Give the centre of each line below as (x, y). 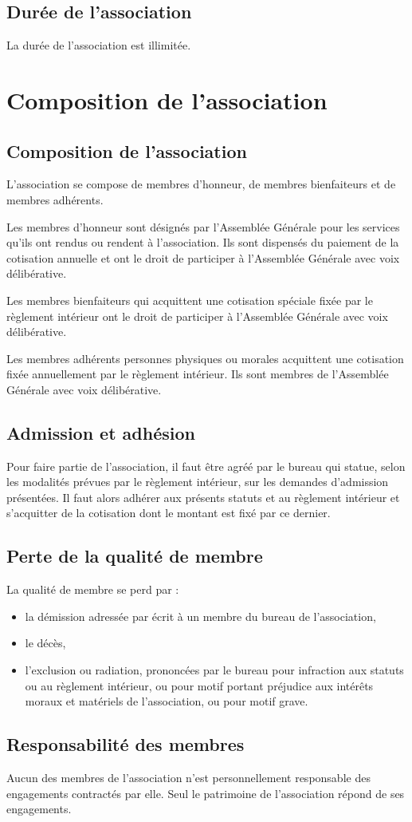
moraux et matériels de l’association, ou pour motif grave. (167, 701)
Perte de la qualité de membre (135, 556)
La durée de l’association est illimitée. (99, 45)
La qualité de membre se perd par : (93, 589)
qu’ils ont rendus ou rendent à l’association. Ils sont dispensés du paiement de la (203, 242)
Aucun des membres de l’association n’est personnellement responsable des (188, 778)
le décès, (45, 643)
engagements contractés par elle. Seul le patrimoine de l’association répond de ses (206, 793)
